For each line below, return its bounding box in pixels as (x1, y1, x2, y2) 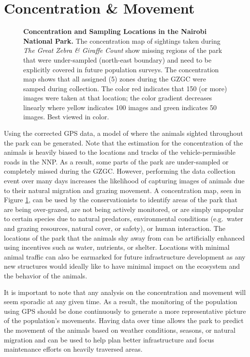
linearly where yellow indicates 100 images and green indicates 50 (23, 102, 217, 112)
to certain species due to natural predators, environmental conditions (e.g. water (4, 213, 243, 224)
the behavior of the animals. (4, 270, 88, 280)
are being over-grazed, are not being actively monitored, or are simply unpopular (4, 204, 244, 214)
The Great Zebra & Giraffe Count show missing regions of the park (23, 45, 222, 55)
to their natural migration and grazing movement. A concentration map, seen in (4, 185, 241, 195)
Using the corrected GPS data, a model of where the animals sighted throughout (4, 128, 243, 138)
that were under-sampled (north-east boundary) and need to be (23, 54, 212, 65)
